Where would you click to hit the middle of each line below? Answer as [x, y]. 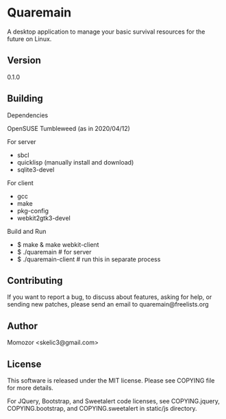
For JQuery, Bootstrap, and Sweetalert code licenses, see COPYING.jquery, [114, 401]
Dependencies [28, 115]
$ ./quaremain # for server [54, 252]
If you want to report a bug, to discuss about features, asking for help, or [110, 297]
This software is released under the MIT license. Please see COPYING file [111, 381]
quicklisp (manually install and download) [75, 162]
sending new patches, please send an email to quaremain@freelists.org [108, 304]
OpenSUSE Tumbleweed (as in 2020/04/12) [68, 128]
